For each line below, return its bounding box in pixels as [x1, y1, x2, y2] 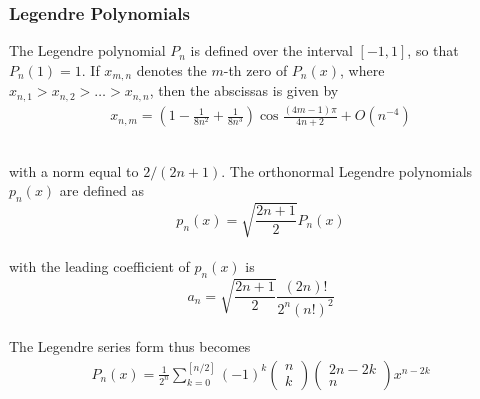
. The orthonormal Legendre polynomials [221, 160, 473, 181]
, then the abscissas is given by [149, 80, 339, 101]
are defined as [59, 180, 144, 201]
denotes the [136, 59, 207, 80]
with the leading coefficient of [9, 256, 190, 277]
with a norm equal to [9, 160, 139, 181]
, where [340, 59, 385, 80]
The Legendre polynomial [9, 40, 166, 61]
